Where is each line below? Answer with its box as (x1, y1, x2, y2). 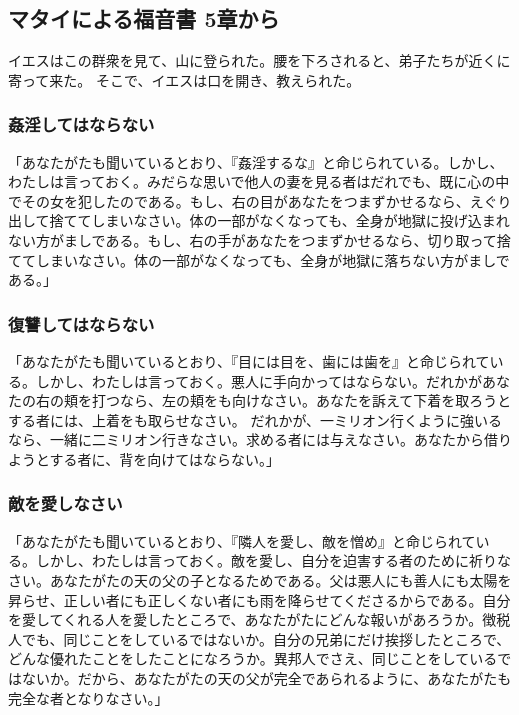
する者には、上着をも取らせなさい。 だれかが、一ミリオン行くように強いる (8, 409, 503, 430)
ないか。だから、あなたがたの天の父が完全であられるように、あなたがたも (21, 667, 512, 688)
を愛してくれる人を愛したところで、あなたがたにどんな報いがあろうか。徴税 (8, 609, 511, 630)
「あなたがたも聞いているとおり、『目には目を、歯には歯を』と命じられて (8, 350, 490, 371)
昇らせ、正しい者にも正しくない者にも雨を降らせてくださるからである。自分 (8, 589, 511, 610)
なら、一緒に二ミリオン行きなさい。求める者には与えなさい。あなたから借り (8, 429, 512, 450)
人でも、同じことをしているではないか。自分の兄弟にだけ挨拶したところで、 (8, 628, 511, 649)
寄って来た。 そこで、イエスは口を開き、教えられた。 (8, 69, 361, 90)
